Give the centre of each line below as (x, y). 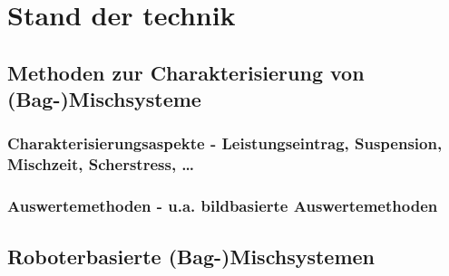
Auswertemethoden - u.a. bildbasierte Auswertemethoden (223, 206)
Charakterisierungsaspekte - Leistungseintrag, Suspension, (225, 143)
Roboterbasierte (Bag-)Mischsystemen (191, 256)
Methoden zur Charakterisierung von (186, 72)
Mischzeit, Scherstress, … (101, 164)
